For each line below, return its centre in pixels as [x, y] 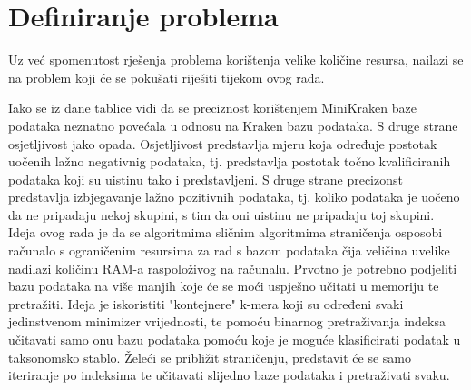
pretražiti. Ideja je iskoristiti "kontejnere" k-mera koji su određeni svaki [206, 303]
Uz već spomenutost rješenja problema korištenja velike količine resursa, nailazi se [236, 60]
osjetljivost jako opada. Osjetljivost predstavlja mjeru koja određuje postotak [223, 143]
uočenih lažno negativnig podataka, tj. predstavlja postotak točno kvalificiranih [230, 161]
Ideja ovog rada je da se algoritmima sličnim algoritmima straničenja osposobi [226, 232]
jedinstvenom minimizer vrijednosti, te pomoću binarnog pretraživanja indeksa [227, 321]
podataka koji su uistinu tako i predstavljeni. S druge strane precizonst [206, 179]
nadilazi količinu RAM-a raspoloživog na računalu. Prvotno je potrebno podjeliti [233, 268]
